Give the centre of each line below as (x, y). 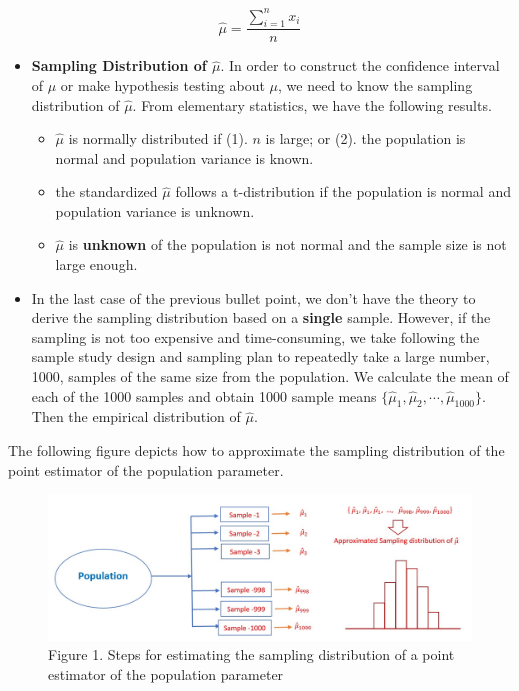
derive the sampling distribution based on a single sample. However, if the (261, 317)
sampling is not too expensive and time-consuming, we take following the (255, 336)
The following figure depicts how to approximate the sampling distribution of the (256, 450)
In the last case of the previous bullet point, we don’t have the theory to (253, 297)
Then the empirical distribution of (136, 416)
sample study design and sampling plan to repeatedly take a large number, (260, 356)
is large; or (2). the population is (365, 138)
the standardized (106, 191)
